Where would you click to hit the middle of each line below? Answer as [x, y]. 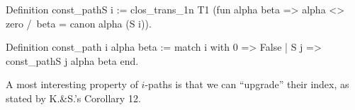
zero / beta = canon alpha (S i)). [79, 23]
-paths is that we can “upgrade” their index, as [247, 84]
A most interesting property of [72, 84]
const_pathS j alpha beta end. [72, 60]
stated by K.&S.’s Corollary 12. [73, 98]
